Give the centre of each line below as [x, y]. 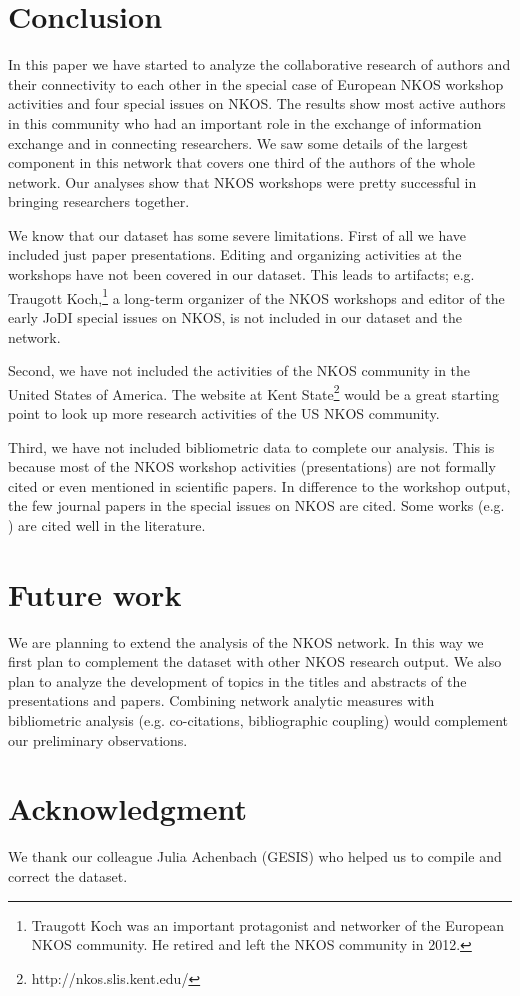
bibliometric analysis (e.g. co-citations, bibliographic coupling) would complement [258, 720]
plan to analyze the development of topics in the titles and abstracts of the [237, 680]
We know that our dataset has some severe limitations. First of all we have [237, 234]
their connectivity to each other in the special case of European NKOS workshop [256, 83]
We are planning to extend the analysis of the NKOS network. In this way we [246, 641]
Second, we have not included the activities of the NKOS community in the [239, 370]
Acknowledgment [127, 808]
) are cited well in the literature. [107, 524]
